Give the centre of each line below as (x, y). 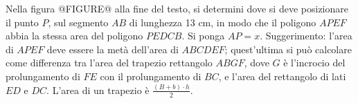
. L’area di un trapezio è (98, 90)
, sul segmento (78, 22)
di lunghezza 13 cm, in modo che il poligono (223, 22)
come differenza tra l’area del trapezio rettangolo (109, 63)
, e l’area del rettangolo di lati (282, 76)
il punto (22, 22)
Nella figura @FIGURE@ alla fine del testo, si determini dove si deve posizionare (177, 8)
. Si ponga (203, 36)
